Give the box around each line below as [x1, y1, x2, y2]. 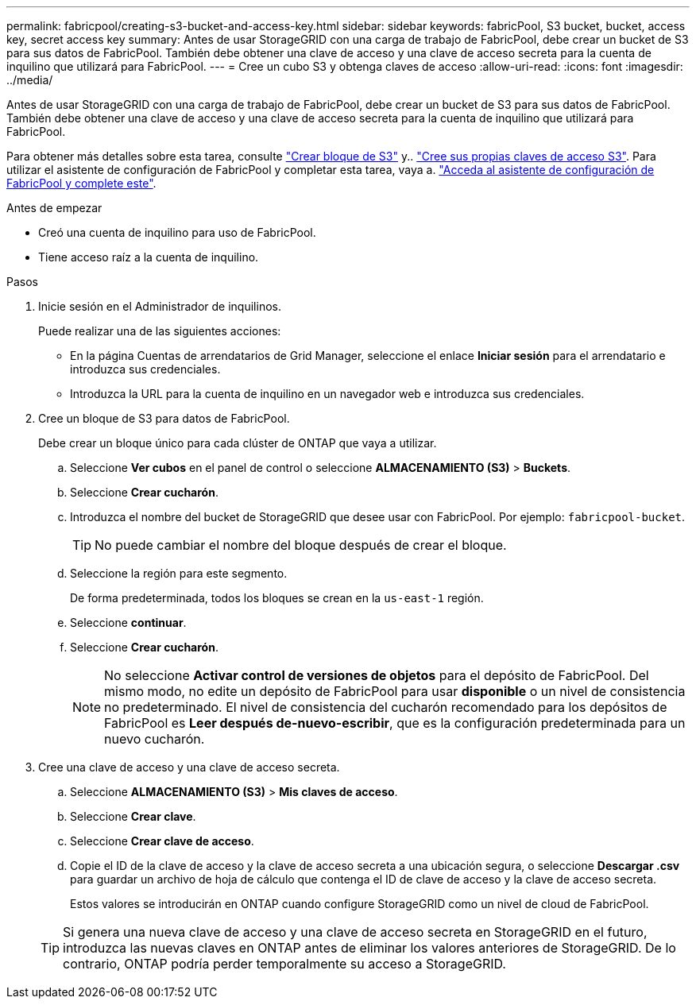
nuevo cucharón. [104, 731, 205, 747]
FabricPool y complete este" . [6, 176, 157, 190]
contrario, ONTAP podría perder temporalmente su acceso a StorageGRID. [63, 956, 506, 972]
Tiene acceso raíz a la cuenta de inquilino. [38, 250, 259, 264]
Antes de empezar [6, 201, 102, 215]
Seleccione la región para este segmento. [70, 566, 288, 580]
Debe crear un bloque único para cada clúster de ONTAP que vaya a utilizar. [38, 436, 437, 450]
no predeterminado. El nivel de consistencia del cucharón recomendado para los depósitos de [104, 699, 667, 715]
